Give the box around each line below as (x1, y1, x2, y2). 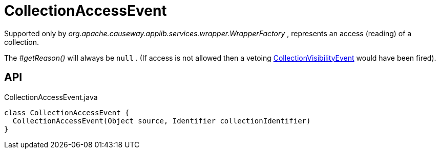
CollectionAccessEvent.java (4, 92, 98, 101)
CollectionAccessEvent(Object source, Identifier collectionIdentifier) (12, 116, 311, 125)
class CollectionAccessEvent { (4, 108, 130, 117)
